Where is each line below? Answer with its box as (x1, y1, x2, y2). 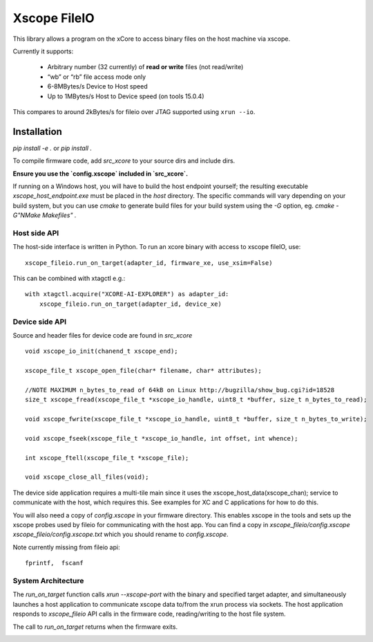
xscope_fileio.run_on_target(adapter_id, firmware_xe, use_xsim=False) (25, 259, 273, 266)
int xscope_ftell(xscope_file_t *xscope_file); (25, 454, 189, 461)
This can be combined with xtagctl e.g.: (12, 274, 126, 283)
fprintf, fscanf (25, 559, 84, 567)
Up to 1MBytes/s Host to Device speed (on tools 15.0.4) (47, 92, 204, 100)
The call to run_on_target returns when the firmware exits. (12, 623, 178, 631)
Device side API (12, 317, 67, 327)
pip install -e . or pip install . (12, 144, 93, 152)
